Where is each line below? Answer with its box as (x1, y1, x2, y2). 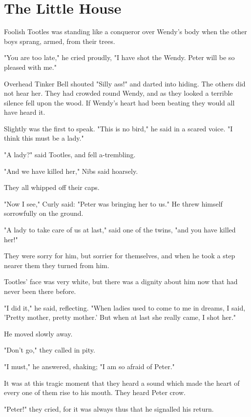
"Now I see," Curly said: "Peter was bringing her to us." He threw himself (4, 198, 223, 208)
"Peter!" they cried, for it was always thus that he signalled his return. (4, 403, 214, 414)
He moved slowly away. (4, 328, 73, 338)
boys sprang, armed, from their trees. (4, 36, 115, 46)
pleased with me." (4, 62, 57, 72)
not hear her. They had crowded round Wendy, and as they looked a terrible (4, 88, 233, 98)
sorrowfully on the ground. (4, 208, 84, 218)
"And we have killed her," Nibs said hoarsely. (4, 166, 138, 176)
